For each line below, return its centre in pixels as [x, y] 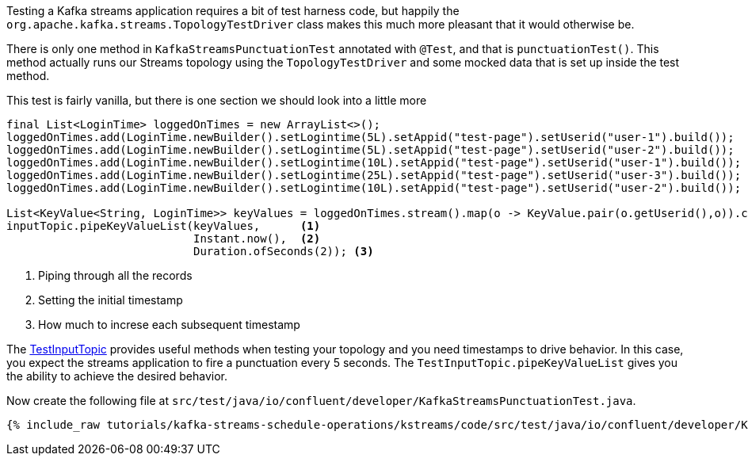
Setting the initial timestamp [111, 300]
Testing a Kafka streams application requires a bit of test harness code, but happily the [233, 11]
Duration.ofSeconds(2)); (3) [284, 251]
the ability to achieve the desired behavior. [117, 376]
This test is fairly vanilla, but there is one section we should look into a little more [217, 100]
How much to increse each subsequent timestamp [169, 325]
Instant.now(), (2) [257, 239]
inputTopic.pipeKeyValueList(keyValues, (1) [164, 226]
